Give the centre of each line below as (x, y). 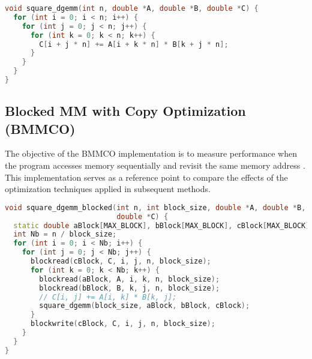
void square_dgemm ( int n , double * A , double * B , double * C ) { (132, 8)
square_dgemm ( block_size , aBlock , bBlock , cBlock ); (145, 306)
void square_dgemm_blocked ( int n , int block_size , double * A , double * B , (155, 207)
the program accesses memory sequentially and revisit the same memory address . (155, 165)
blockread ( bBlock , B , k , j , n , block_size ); (130, 288)
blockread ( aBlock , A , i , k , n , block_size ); (130, 279)
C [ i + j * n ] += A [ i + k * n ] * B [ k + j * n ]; (134, 44)
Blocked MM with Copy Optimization (125, 111)
